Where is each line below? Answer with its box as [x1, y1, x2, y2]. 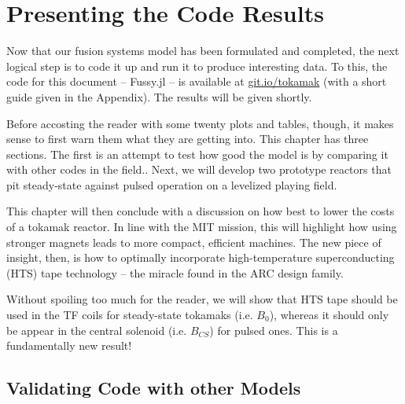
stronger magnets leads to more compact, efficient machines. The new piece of [6, 233, 381, 250]
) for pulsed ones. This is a [209, 321, 338, 338]
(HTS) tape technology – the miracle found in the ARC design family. [6, 264, 344, 281]
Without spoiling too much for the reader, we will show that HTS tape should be [6, 291, 398, 307]
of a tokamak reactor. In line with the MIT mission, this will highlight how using [6, 219, 397, 235]
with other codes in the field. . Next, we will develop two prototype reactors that [6, 161, 392, 178]
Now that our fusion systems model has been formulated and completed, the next [6, 42, 399, 59]
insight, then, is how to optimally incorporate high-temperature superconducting [6, 249, 395, 266]
